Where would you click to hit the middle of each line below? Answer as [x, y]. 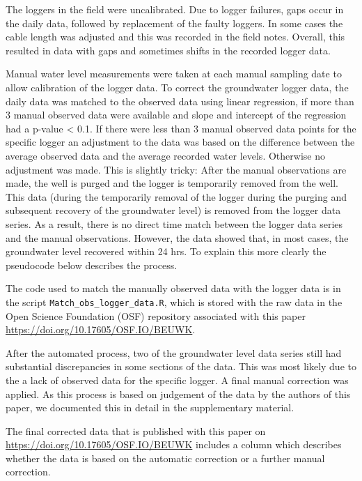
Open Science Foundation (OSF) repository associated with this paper [156, 315]
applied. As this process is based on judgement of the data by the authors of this [178, 394]
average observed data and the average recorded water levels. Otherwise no [165, 155]
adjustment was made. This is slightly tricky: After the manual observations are [176, 169]
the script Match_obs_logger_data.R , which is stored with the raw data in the [174, 301]
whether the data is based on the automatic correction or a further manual [165, 458]
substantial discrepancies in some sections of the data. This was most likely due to [181, 366]
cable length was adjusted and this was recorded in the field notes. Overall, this [175, 37]
